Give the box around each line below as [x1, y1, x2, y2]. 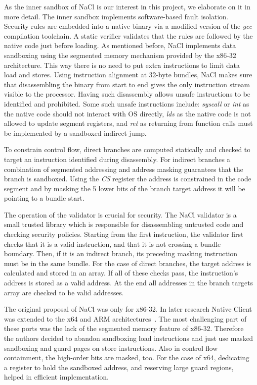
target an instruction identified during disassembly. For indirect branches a [4, 154, 230, 164]
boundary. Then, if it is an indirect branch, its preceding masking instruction [4, 248, 237, 259]
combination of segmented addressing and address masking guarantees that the [4, 164, 244, 174]
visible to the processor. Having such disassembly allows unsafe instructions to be [4, 89, 251, 99]
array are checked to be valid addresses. [4, 287, 124, 297]
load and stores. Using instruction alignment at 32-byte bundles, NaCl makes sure [4, 69, 252, 80]
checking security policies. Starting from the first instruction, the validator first [4, 229, 244, 239]
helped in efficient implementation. [4, 372, 109, 382]
